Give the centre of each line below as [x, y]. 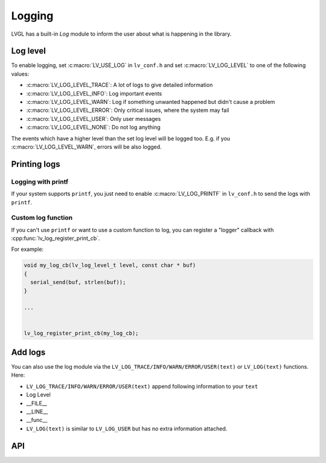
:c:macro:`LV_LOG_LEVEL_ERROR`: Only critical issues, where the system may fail [128, 110]
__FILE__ [37, 403]
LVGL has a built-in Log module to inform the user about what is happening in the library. [121, 34]
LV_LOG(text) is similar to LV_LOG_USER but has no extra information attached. [127, 429]
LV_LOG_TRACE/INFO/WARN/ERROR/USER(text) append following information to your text [142, 386]
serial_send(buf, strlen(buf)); [78, 282]
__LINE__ [37, 412]
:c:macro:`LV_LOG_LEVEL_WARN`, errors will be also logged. [87, 147]
